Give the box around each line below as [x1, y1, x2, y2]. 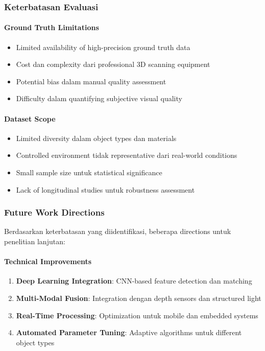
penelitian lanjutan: [4, 236, 65, 246]
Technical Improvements [4, 256, 92, 267]
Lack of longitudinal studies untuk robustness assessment [16, 184, 195, 195]
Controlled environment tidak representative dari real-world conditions [16, 150, 237, 160]
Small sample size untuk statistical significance [16, 167, 162, 177]
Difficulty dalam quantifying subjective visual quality [16, 93, 182, 104]
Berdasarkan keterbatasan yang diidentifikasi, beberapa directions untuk [4, 226, 231, 237]
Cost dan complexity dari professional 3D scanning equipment [16, 59, 210, 69]
